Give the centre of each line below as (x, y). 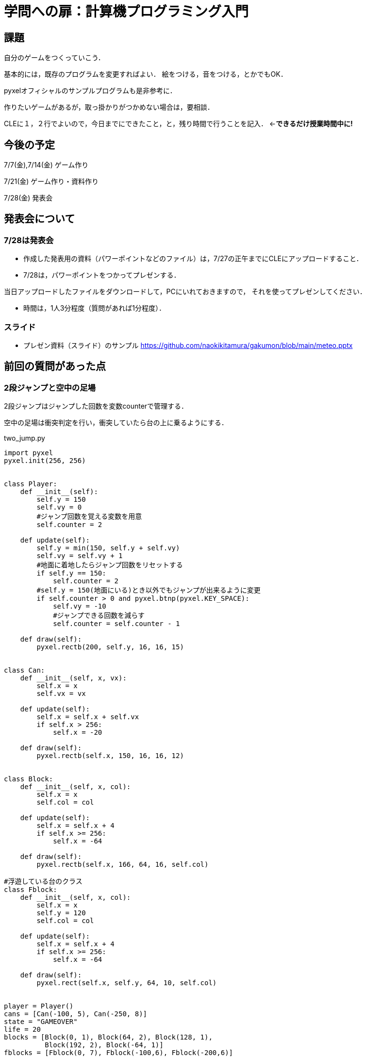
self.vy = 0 (59, 507)
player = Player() (39, 1006)
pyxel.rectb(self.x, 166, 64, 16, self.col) (123, 865)
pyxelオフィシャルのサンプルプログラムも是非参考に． (90, 91)
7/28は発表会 (29, 240)
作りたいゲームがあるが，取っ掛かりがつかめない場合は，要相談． (109, 107)
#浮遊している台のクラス (43, 882)
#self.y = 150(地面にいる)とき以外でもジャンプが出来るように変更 (149, 590)
